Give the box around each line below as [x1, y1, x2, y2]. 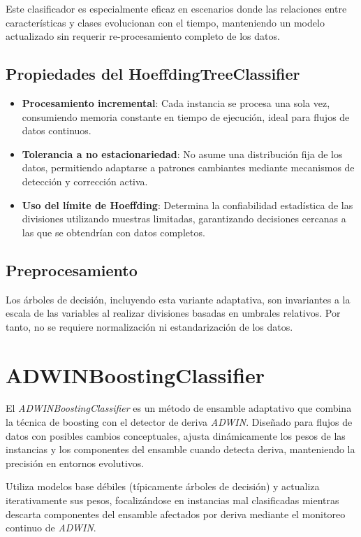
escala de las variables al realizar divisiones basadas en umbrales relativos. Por [6, 306, 341, 320]
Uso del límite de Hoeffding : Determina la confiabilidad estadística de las [22, 197, 353, 212]
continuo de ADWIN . [6, 520, 96, 535]
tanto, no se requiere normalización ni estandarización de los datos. [6, 319, 293, 334]
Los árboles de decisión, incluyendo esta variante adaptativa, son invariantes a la [6, 292, 351, 306]
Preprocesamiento [6, 259, 138, 280]
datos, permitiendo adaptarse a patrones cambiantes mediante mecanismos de [22, 160, 355, 175]
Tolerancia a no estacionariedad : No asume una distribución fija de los [22, 146, 343, 161]
